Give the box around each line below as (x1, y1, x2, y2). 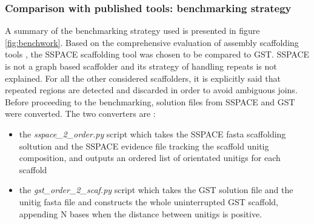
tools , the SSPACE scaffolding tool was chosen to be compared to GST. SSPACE (5, 48, 310, 61)
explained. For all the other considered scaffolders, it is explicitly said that (5, 71, 281, 84)
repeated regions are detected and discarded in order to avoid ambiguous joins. (5, 84, 298, 96)
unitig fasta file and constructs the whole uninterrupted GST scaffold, (19, 195, 278, 208)
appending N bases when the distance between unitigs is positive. (19, 207, 262, 220)
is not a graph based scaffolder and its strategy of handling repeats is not (5, 60, 277, 72)
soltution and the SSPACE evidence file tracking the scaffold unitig (19, 139, 269, 152)
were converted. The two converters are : (5, 107, 156, 120)
